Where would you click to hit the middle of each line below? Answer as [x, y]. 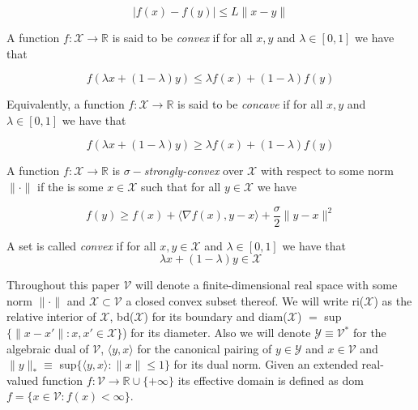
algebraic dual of [48, 348]
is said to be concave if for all [250, 104]
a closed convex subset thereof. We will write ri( [245, 300]
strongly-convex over [194, 171]
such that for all [181, 186]
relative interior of [51, 316]
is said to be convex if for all [182, 37]
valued [23, 380]
